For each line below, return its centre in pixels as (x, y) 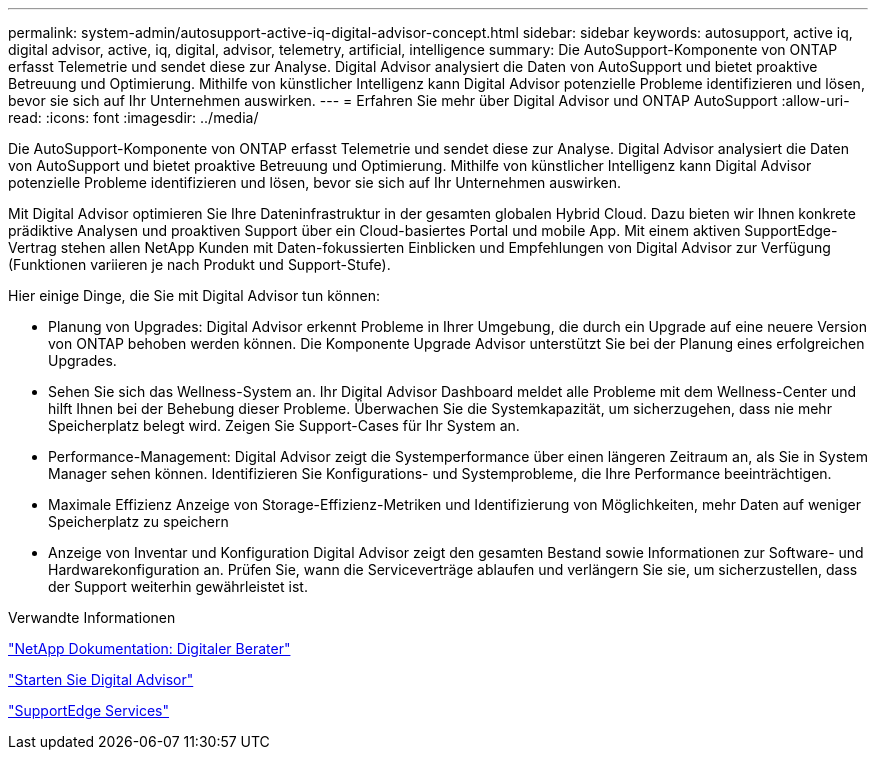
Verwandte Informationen (92, 617)
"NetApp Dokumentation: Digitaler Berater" (149, 648)
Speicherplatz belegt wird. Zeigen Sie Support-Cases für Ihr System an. (284, 425)
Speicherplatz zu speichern (138, 521)
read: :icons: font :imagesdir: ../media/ (133, 117)
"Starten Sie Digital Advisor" (101, 679)
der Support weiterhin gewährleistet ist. (178, 586)
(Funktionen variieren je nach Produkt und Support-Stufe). (199, 264)
